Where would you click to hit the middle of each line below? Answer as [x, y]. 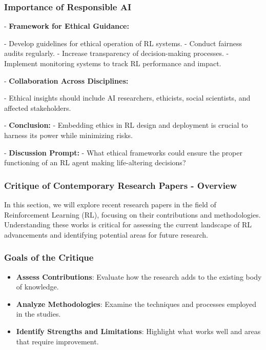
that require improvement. [57, 341]
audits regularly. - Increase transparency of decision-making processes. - [117, 53]
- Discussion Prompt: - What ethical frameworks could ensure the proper [123, 152]
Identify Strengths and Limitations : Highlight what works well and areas [138, 331]
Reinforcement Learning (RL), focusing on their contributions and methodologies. [132, 214]
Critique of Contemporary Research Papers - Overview [121, 185]
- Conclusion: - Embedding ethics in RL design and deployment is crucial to [126, 125]
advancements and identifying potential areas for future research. [106, 234]
